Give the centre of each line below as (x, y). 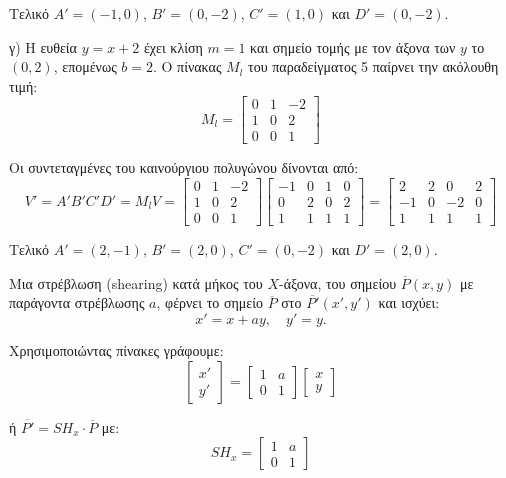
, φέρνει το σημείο (209, 302)
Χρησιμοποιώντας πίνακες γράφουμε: (116, 349)
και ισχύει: (409, 302)
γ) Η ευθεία (43, 46)
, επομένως (85, 66)
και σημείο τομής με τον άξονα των (353, 46)
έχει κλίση (173, 46)
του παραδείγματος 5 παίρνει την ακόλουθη (373, 66)
